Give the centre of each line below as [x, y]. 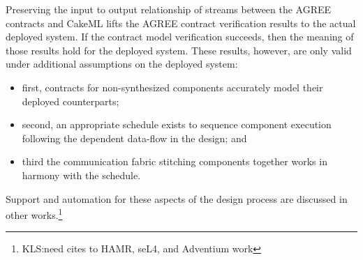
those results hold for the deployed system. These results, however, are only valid [179, 50]
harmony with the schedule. [81, 175]
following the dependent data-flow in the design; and [134, 138]
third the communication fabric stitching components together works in [175, 161]
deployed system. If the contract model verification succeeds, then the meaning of [180, 37]
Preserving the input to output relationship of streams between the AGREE [169, 9]
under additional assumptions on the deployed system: [122, 64]
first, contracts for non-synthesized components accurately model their [172, 87]
